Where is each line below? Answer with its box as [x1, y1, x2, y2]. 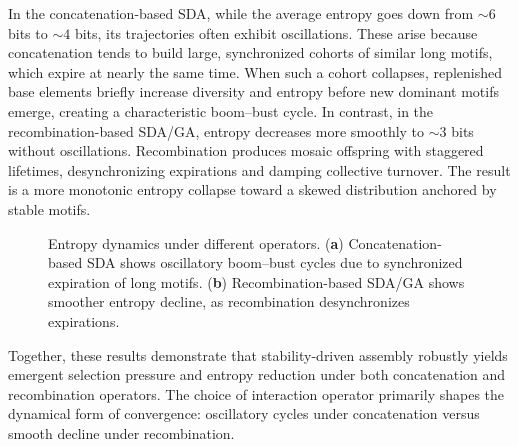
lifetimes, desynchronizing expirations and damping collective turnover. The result [8, 159, 511, 180]
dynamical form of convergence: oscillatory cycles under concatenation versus [8, 403, 480, 424]
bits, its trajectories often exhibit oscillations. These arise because [74, 22, 478, 43]
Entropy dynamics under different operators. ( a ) [48, 232, 344, 253]
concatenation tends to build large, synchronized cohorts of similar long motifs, [8, 42, 493, 63]
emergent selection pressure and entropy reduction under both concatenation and [8, 364, 506, 385]
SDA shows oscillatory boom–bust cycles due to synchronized [86, 252, 463, 273]
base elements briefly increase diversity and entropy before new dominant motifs [8, 81, 499, 102]
